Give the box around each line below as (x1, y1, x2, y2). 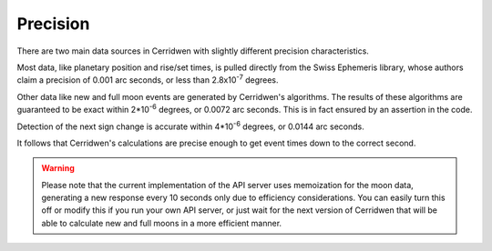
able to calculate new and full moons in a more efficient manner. (41, 217, 282, 228)
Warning (41, 163, 75, 174)
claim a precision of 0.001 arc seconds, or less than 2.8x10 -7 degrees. (16, 73, 279, 85)
